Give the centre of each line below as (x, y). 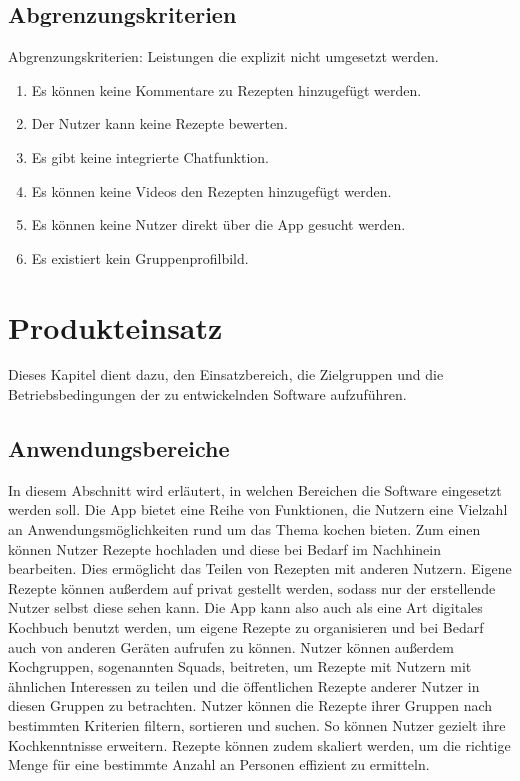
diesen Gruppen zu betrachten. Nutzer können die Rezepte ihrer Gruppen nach (250, 705)
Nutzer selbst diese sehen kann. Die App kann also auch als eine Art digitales (245, 607)
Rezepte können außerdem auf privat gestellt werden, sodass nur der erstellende (252, 587)
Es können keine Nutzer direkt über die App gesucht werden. (218, 224)
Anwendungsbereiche (119, 448)
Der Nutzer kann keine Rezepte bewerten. (159, 123)
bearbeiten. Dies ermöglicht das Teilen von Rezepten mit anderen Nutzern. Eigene (260, 568)
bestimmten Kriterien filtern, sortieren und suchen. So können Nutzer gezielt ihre (257, 725)
